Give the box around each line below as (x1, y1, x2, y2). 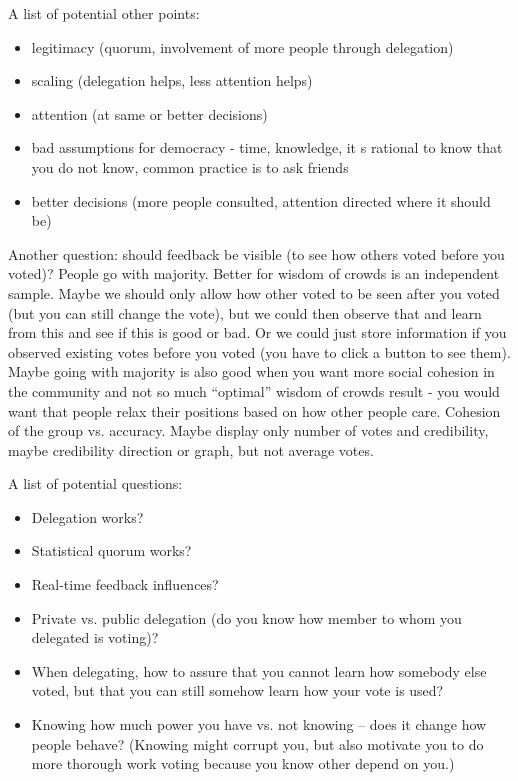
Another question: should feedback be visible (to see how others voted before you (8, 243, 505, 264)
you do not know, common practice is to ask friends (31, 156, 349, 177)
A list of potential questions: (8, 473, 183, 494)
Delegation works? (31, 506, 144, 527)
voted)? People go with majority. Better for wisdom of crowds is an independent (8, 263, 500, 284)
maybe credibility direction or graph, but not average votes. (8, 439, 374, 460)
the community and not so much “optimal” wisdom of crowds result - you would (8, 380, 500, 401)
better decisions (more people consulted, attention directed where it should (31, 190, 491, 211)
